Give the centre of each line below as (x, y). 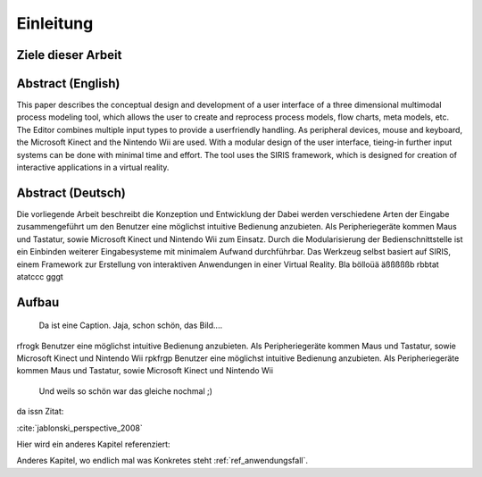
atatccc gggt (40, 276)
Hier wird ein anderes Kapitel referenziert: (93, 444)
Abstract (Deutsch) (71, 192)
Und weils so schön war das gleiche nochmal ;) (126, 391)
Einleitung (55, 23)
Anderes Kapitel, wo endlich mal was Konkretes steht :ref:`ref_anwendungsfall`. (162, 461)
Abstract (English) (68, 84)
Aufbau (38, 302)
